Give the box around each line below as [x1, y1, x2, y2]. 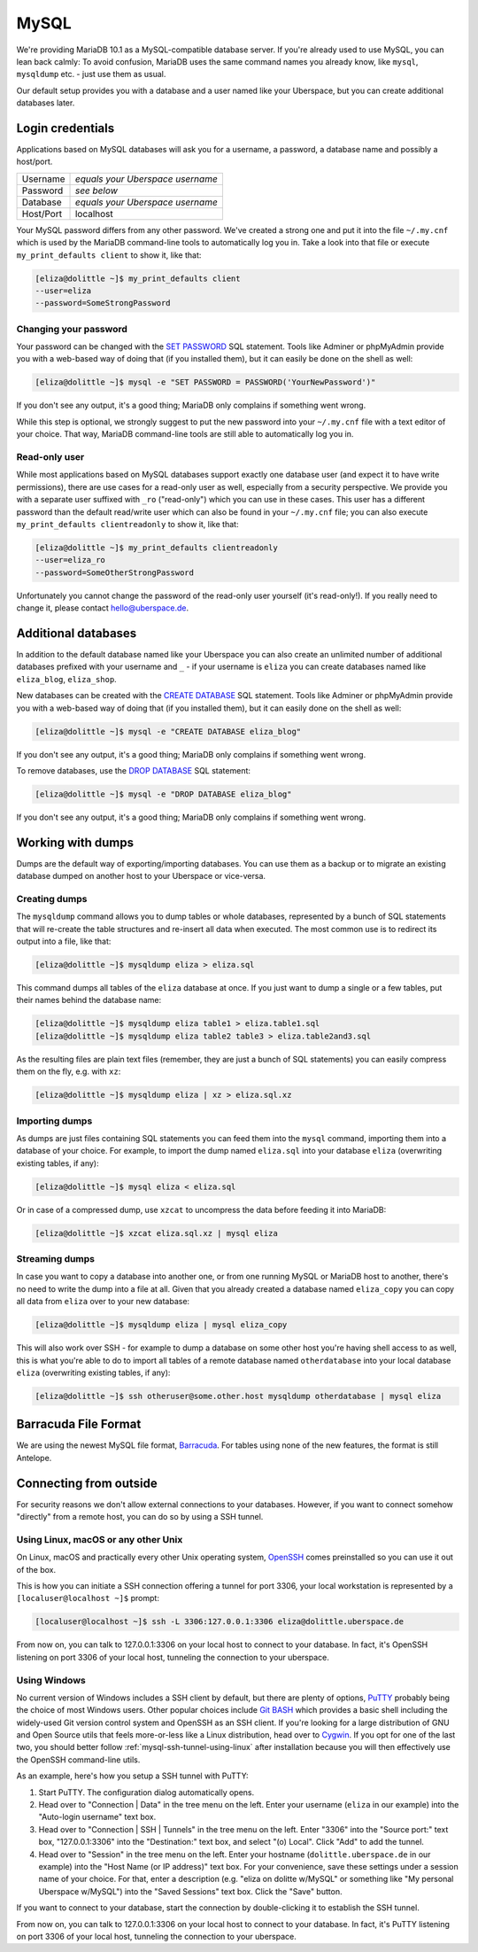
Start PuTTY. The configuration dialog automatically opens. [38, 1786, 255, 1798]
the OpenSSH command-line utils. [16, 1754, 141, 1765]
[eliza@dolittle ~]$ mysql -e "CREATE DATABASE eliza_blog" [35, 727, 302, 736]
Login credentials [16, 121, 115, 136]
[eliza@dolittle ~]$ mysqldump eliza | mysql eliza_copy [35, 1320, 288, 1330]
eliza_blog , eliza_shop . [16, 673, 117, 684]
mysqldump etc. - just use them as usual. [16, 69, 166, 80]
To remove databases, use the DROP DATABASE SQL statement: [16, 765, 251, 775]
